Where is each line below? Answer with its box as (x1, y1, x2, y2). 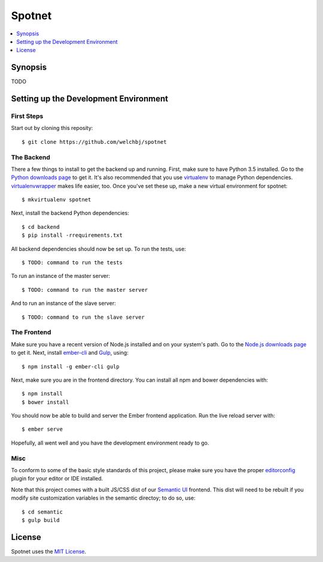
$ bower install (22, 398, 69, 406)
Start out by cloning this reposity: (11, 125, 93, 132)
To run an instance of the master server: (11, 273, 110, 280)
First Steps (11, 112, 44, 120)
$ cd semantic (22, 508, 63, 515)
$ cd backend (22, 223, 60, 230)
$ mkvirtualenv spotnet (22, 197, 92, 203)
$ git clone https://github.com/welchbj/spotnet (22, 138, 167, 145)
